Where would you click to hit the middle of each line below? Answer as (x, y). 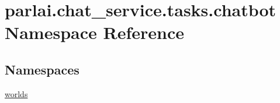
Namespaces (42, 69)
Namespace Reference (94, 32)
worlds (16, 93)
